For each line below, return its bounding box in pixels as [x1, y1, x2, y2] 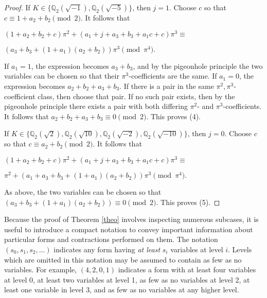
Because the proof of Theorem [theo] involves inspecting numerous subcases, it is [4, 214, 259, 225]
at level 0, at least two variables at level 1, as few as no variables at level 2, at [4, 274, 250, 285]
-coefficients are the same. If [129, 70, 217, 81]
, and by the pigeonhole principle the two [133, 60, 263, 71]
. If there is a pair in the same [119, 80, 214, 91]
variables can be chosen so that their [4, 70, 119, 81]
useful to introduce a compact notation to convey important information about [4, 223, 253, 234]
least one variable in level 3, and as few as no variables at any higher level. [4, 284, 239, 295]
